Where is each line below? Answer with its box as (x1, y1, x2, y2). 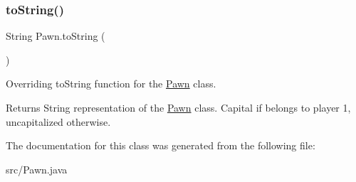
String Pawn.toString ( (6, 28, 105, 43)
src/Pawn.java (6, 161, 68, 176)
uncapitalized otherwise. (6, 114, 111, 129)
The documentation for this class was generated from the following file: (6, 138, 315, 153)
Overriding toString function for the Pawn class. (6, 76, 216, 91)
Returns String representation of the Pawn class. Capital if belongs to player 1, (6, 100, 351, 114)
